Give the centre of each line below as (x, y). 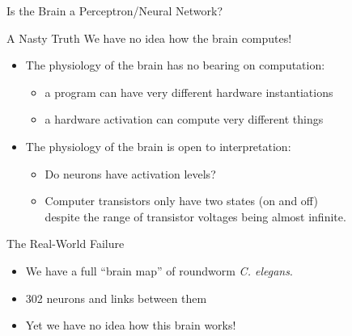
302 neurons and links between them (116, 298)
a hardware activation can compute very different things (184, 119)
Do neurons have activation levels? (130, 173)
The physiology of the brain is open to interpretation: (158, 146)
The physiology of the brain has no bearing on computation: (175, 65)
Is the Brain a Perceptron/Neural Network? (115, 10)
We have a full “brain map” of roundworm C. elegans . (159, 270)
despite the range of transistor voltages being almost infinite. (195, 216)
